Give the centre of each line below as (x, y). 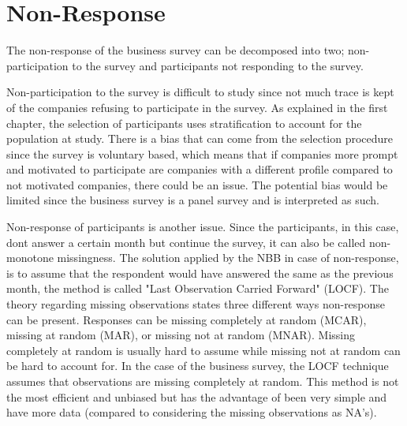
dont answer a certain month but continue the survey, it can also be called (186, 242)
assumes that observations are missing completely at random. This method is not (203, 381)
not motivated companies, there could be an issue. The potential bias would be (197, 184)
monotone (30, 258)
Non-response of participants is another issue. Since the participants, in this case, (203, 227)
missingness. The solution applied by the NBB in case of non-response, (228, 258)
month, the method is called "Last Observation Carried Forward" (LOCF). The (198, 288)
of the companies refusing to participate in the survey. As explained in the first (197, 107)
